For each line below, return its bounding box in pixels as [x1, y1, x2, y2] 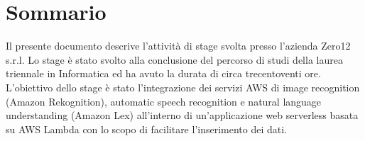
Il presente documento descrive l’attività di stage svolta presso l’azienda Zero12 [6, 38, 351, 53]
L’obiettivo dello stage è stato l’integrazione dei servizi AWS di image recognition [6, 79, 360, 94]
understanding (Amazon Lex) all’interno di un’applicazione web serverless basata [6, 108, 359, 123]
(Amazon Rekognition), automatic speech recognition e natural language [6, 94, 322, 108]
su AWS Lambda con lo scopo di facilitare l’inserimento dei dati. [6, 121, 288, 136]
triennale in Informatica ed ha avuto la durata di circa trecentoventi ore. [6, 66, 321, 81]
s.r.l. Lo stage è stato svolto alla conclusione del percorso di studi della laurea [6, 52, 343, 67]
